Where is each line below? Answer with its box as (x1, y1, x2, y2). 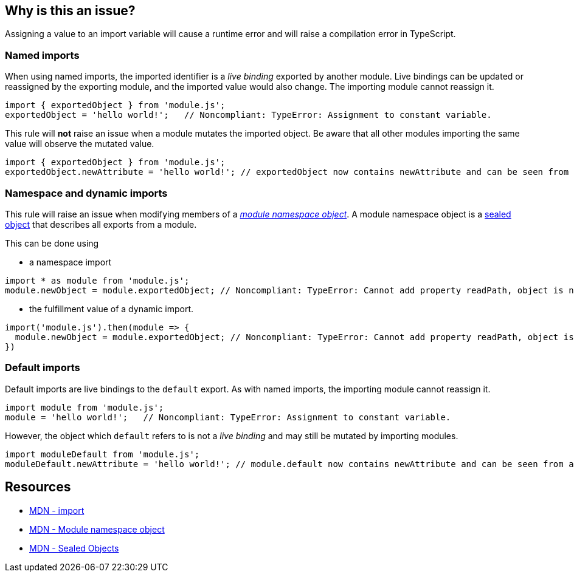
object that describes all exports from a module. (5, 219, 197, 230)
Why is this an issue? (5, 3, 136, 18)
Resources (5, 479, 71, 495)
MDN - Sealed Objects (29, 542, 119, 553)
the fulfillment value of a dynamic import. (29, 303, 194, 314)
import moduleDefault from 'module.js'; (5, 449, 200, 459)
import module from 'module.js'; (5, 402, 164, 412)
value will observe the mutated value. (5, 138, 154, 149)
